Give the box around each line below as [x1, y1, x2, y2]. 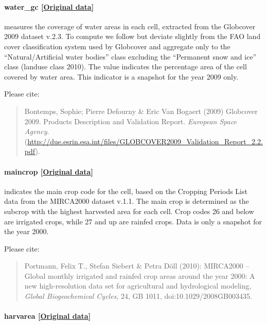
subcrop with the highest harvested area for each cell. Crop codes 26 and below [4, 205, 254, 216]
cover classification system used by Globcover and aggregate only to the [4, 41, 230, 51]
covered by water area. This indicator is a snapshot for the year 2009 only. [4, 71, 239, 82]
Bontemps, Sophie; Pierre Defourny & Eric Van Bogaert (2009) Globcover [24, 105, 258, 116]
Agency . [24, 126, 49, 137]
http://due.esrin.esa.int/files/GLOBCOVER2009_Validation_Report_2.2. [27, 136, 263, 146]
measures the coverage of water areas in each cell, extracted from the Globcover [4, 21, 256, 31]
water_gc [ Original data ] [4, 1, 94, 12]
